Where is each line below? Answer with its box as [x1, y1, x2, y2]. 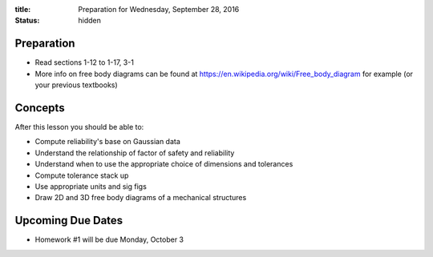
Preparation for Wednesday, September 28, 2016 [78, 5, 240, 14]
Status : [14, 16, 40, 26]
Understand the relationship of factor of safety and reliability [34, 148, 235, 158]
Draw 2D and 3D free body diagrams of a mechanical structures [34, 193, 247, 203]
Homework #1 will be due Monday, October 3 [34, 235, 184, 244]
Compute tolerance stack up [34, 171, 129, 180]
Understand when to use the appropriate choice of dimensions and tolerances [34, 159, 293, 169]
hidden [78, 16, 102, 26]
